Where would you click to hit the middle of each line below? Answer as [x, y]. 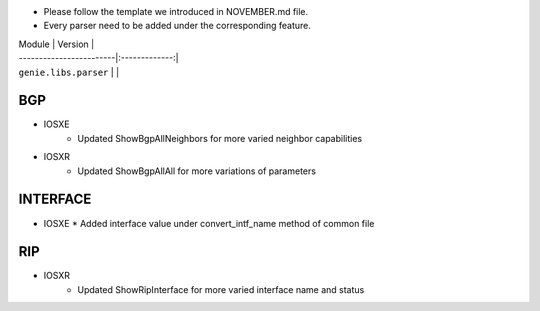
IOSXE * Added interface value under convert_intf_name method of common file [209, 223]
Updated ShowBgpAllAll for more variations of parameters [197, 171]
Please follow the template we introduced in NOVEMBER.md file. [176, 11]
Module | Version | [56, 44]
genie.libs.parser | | [69, 72]
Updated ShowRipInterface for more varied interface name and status [221, 289]
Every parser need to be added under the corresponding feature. [177, 26]
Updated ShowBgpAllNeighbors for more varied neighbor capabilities [220, 138]
